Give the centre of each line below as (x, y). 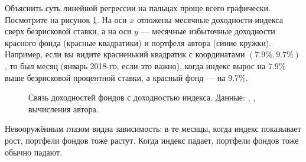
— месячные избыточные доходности (208, 31)
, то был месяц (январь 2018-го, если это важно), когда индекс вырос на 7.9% (145, 65)
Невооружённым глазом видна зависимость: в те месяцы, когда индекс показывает (153, 129)
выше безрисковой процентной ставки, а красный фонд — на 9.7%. (126, 77)
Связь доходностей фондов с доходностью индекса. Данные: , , (142, 97)
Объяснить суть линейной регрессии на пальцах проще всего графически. (138, 8)
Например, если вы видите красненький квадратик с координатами (125, 54)
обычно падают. (34, 152)
